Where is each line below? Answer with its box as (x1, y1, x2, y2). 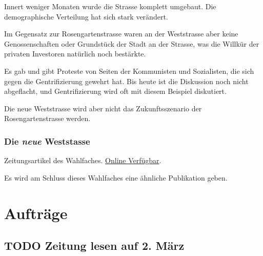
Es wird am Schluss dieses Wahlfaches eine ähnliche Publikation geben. (4, 172, 228, 183)
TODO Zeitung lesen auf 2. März (4, 238, 185, 253)
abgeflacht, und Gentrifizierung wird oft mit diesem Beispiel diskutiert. (4, 86, 227, 96)
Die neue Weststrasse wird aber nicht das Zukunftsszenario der (4, 103, 202, 113)
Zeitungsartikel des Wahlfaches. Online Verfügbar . (4, 155, 161, 166)
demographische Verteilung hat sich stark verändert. (4, 11, 168, 22)
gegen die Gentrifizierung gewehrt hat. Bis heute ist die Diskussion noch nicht (4, 75, 249, 86)
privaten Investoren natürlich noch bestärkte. (4, 48, 146, 59)
